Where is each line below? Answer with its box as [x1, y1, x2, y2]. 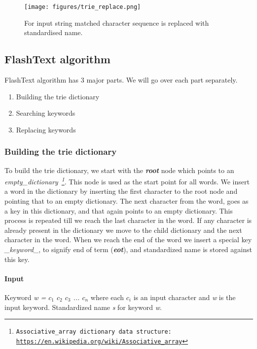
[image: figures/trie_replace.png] [24, 3, 141, 10]
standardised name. [24, 27, 83, 38]
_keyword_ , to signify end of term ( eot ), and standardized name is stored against [4, 244, 252, 255]
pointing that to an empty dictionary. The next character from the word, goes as [4, 196, 249, 206]
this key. [4, 254, 30, 264]
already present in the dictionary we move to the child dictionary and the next [4, 224, 242, 235]
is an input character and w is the [133, 292, 236, 303]
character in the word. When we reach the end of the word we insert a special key [4, 234, 252, 245]
